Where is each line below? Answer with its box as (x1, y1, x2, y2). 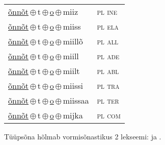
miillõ (63, 35, 83, 47)
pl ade (97, 50, 120, 62)
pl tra (97, 80, 120, 91)
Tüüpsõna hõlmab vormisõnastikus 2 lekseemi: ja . (4, 131, 161, 141)
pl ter (97, 94, 119, 106)
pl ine (97, 6, 117, 17)
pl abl (97, 65, 119, 77)
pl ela (97, 20, 119, 32)
